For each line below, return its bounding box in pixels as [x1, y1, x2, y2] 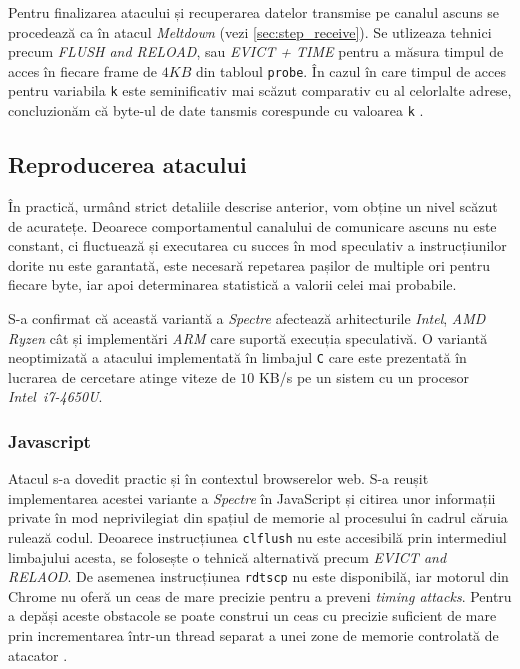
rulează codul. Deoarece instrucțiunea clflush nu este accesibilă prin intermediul [8, 526, 507, 547]
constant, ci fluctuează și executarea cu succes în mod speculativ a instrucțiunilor [8, 235, 507, 256]
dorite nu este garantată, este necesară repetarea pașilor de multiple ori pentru [8, 254, 491, 275]
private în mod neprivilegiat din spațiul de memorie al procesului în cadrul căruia [8, 507, 508, 528]
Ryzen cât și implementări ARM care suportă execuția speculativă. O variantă [8, 327, 488, 348]
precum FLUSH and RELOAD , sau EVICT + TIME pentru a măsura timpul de [8, 41, 504, 62]
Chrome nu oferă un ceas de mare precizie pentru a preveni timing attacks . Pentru [8, 585, 512, 606]
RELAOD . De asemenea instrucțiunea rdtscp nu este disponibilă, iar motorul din [8, 566, 509, 587]
